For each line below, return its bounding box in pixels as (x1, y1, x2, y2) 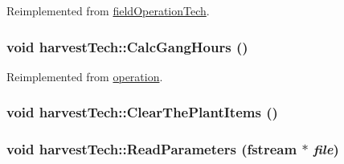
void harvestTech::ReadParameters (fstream (6, 139, 297, 159)
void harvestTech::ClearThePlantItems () (6, 102, 278, 122)
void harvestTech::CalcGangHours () (6, 36, 248, 56)
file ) (313, 139, 339, 159)
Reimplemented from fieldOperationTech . (6, 2, 210, 18)
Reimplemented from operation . (6, 68, 163, 84)
